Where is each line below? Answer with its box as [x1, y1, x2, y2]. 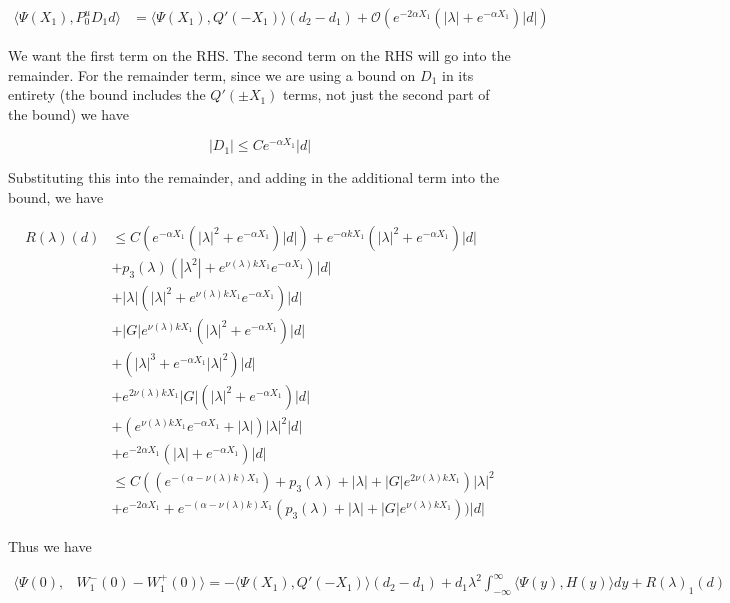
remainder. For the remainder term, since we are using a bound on [8, 64, 416, 85]
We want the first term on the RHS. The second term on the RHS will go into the [8, 45, 511, 66]
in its [442, 64, 474, 85]
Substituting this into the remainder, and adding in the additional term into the [8, 167, 500, 188]
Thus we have [8, 535, 92, 556]
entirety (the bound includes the [8, 84, 206, 105]
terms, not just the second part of [283, 84, 490, 105]
